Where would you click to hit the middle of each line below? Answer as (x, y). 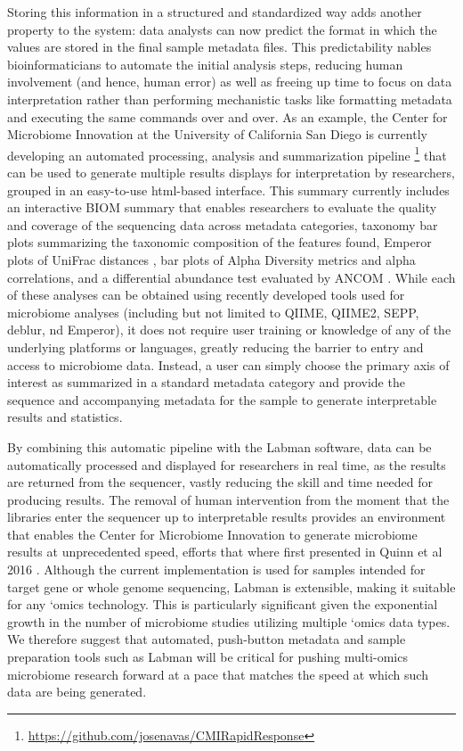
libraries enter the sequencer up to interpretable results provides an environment (227, 517)
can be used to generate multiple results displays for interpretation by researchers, (231, 172)
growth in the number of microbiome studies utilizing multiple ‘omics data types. (229, 621)
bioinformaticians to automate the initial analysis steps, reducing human (205, 64)
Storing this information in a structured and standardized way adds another (215, 12)
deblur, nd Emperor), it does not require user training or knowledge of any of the (229, 330)
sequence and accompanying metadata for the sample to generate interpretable (222, 399)
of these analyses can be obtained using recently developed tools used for (206, 295)
